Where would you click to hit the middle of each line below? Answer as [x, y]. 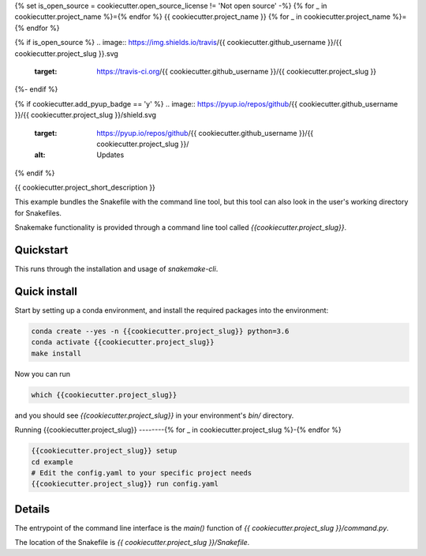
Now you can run [43, 374]
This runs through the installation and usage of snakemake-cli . [116, 269]
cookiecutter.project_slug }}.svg [66, 53]
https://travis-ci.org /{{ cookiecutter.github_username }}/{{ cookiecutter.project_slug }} [237, 71]
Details [32, 509]
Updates [110, 155]
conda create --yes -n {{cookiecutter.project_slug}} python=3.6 [160, 331]
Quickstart [41, 250]
